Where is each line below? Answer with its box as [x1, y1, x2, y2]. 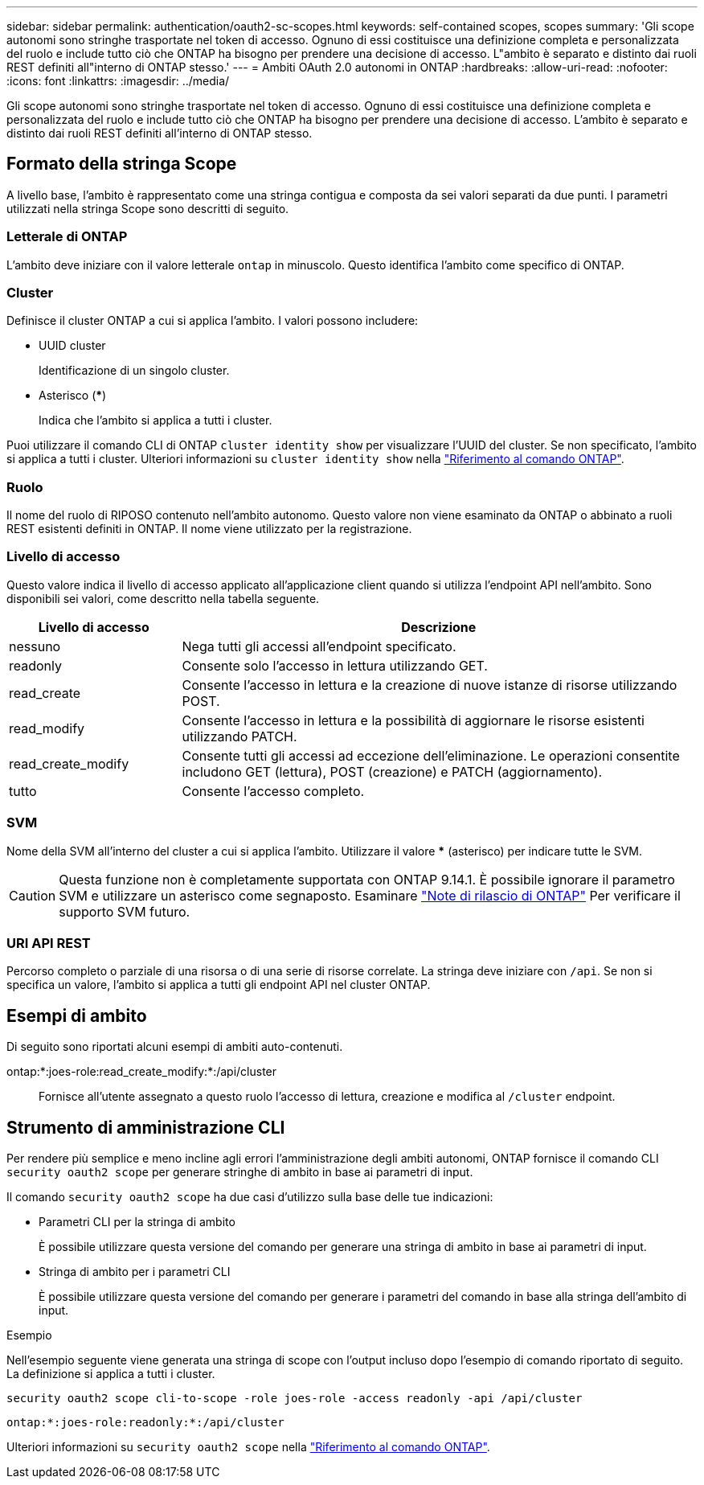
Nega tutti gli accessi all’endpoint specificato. [182, 638, 456, 654]
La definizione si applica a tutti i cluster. [6, 1367, 215, 1381]
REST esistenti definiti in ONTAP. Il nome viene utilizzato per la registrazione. [6, 522, 412, 536]
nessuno [9, 638, 61, 654]
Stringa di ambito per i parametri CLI [39, 1265, 231, 1279]
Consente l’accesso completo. [182, 782, 365, 799]
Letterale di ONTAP [6, 228, 128, 245]
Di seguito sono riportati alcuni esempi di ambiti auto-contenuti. [6, 1040, 343, 1054]
